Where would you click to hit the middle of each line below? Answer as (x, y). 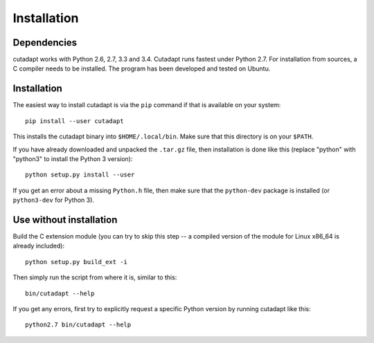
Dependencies (45, 43)
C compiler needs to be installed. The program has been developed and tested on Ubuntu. (142, 68)
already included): (39, 246)
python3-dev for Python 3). (54, 200)
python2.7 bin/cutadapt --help (78, 325)
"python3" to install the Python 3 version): (73, 158)
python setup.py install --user (80, 175)
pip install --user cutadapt (74, 121)
